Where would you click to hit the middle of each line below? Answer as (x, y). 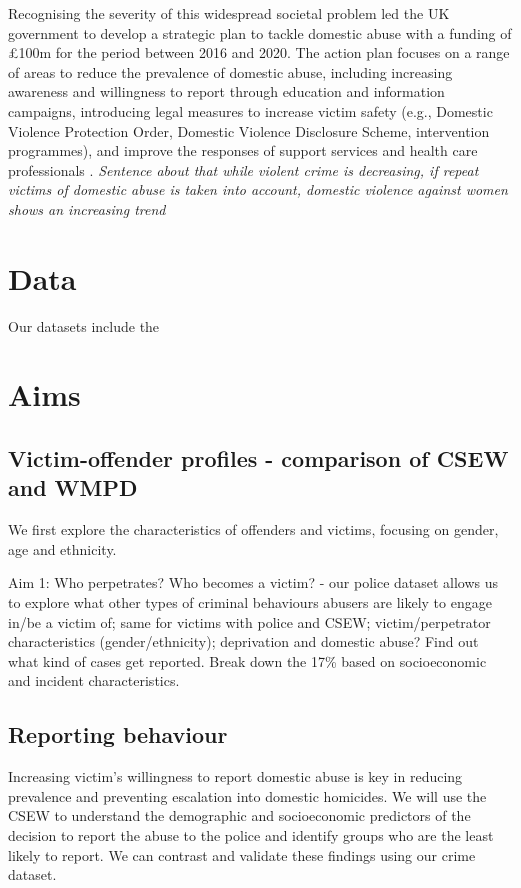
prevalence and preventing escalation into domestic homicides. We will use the (247, 795)
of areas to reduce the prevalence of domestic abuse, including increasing (230, 71)
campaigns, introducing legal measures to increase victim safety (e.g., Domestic (250, 110)
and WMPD (73, 487)
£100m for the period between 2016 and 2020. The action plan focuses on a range (259, 52)
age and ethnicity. (62, 548)
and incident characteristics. (94, 680)
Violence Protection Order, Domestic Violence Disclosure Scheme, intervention (249, 130)
